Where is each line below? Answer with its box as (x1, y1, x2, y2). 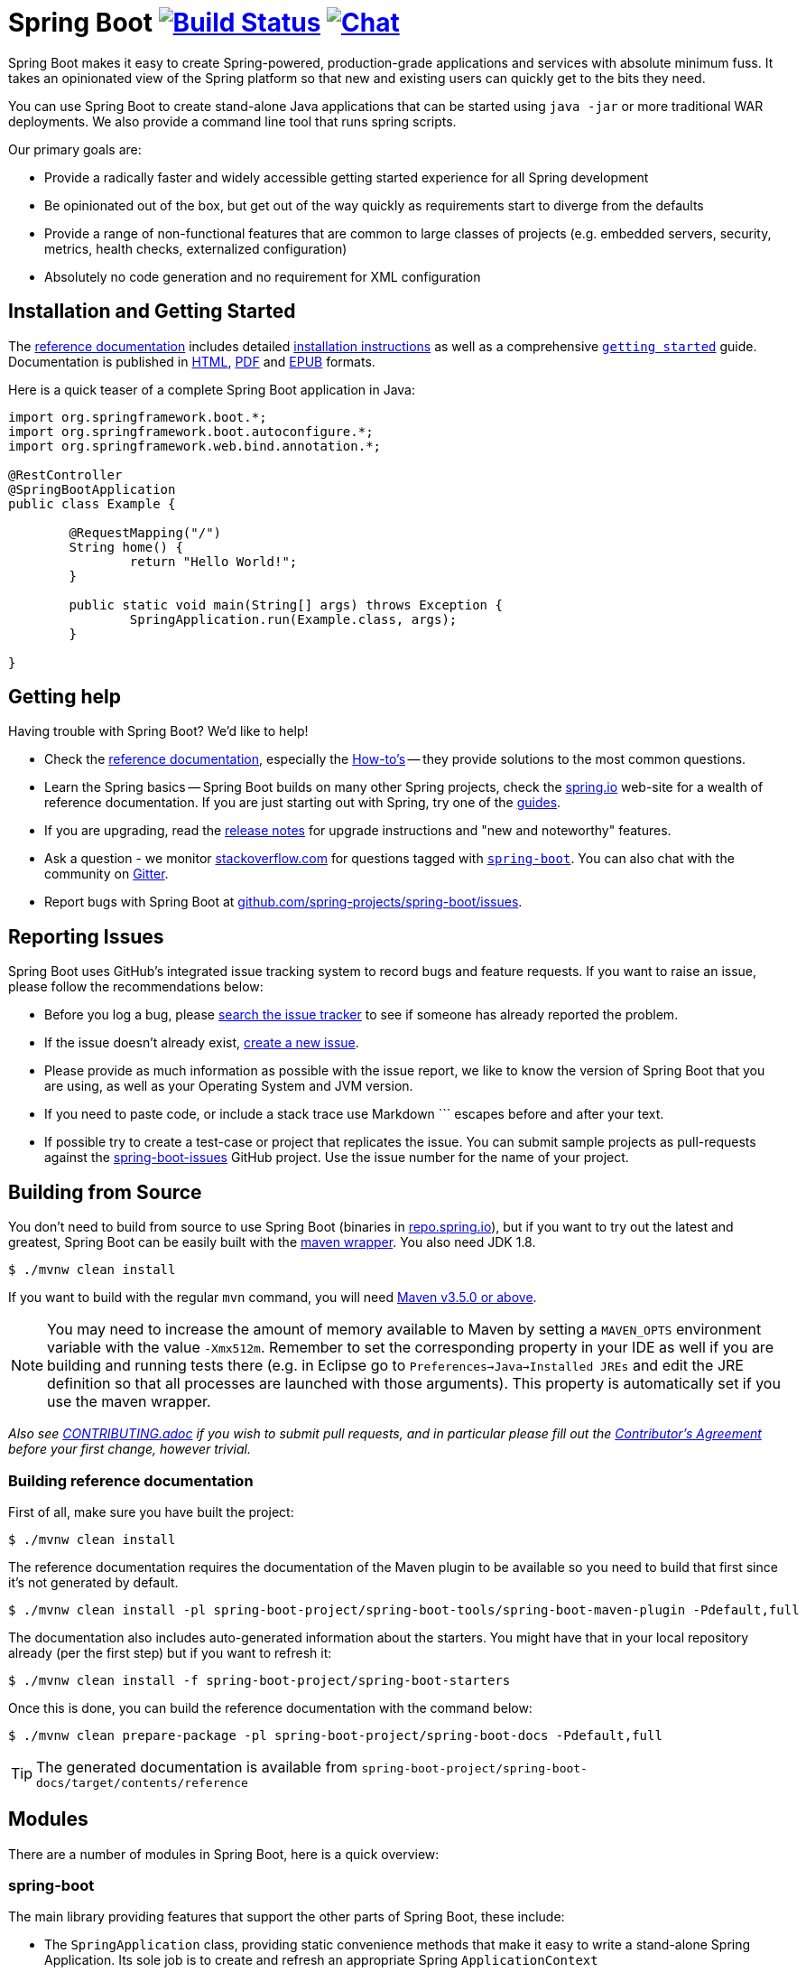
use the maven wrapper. (47, 1392, 211, 1411)
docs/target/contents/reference (36, 1775, 248, 1790)
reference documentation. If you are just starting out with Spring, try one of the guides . (44, 795, 561, 811)
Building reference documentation (8, 1471, 254, 1490)
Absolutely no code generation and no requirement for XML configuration (44, 268, 481, 284)
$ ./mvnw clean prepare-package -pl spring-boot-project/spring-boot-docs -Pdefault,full (8, 1727, 662, 1743)
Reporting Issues (8, 925, 164, 948)
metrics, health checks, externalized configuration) (44, 240, 347, 256)
